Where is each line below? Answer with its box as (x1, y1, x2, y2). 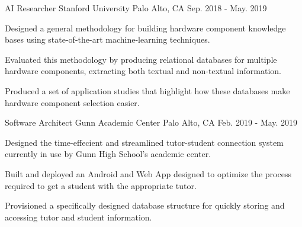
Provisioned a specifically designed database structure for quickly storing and (5, 199, 285, 212)
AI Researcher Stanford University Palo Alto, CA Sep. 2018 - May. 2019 (5, 2, 267, 14)
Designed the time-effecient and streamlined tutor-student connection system (5, 136, 284, 148)
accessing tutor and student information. (5, 210, 152, 223)
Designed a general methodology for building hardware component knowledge (5, 21, 286, 34)
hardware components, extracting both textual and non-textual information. (5, 65, 281, 77)
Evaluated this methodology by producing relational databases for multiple (5, 53, 277, 65)
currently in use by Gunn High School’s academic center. (5, 148, 211, 160)
